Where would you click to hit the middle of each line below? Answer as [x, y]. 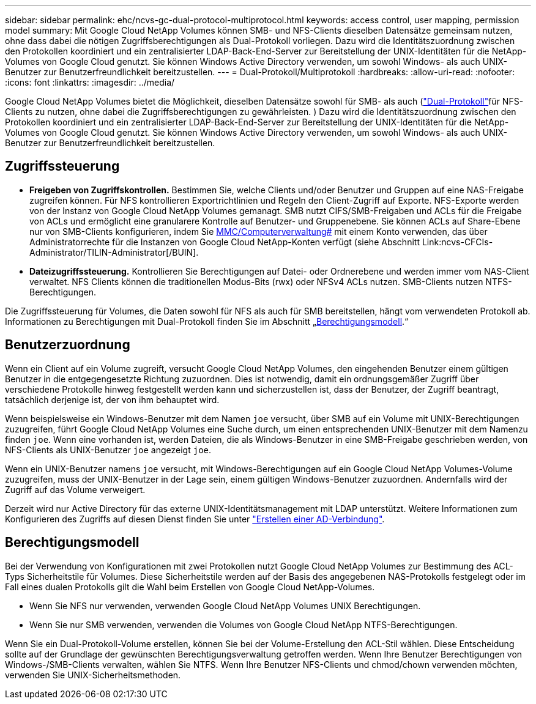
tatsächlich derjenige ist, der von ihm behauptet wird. [112, 399]
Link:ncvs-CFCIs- [457, 242]
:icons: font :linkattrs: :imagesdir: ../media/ [90, 82]
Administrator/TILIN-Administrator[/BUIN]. [114, 252]
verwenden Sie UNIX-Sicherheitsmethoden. [93, 675]
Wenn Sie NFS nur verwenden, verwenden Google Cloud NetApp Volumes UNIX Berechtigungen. [225, 606]
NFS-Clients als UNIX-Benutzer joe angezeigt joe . [108, 450]
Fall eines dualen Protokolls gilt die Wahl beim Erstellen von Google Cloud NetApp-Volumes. [190, 587]
